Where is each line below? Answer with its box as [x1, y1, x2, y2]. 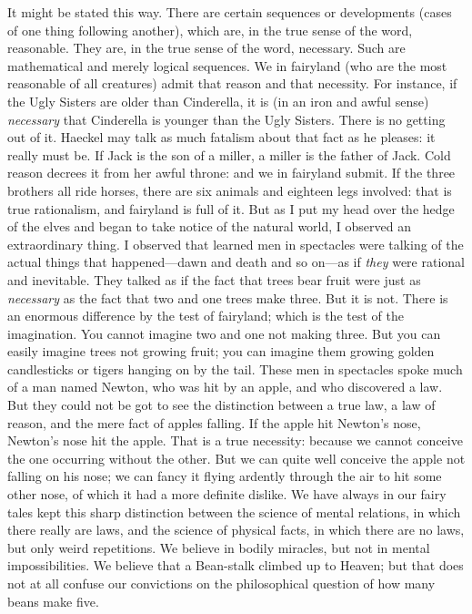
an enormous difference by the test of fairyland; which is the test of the [7, 306, 404, 325]
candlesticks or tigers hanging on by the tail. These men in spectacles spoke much [7, 359, 463, 378]
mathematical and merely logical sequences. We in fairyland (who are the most [7, 56, 447, 75]
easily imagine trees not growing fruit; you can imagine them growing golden [7, 342, 435, 361]
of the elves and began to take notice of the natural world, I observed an [7, 217, 411, 236]
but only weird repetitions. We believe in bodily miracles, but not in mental [7, 537, 430, 557]
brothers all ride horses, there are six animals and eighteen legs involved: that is [7, 180, 452, 200]
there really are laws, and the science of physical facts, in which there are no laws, [7, 520, 465, 539]
